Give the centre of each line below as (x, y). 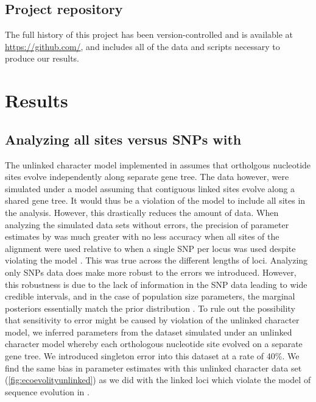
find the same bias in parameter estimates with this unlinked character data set (153, 368)
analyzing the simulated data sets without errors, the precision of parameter (147, 224)
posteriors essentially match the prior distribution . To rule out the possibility (150, 308)
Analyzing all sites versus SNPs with (123, 139)
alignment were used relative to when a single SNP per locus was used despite (150, 248)
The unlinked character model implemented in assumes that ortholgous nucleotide (158, 164)
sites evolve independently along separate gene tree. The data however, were (147, 177)
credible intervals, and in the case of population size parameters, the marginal (150, 296)
